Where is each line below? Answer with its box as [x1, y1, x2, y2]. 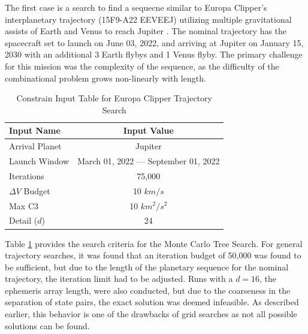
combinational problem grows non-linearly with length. [5, 71, 206, 84]
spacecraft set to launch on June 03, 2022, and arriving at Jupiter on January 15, [5, 36, 304, 49]
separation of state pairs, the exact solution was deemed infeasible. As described [5, 296, 299, 308]
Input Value [123, 124, 174, 137]
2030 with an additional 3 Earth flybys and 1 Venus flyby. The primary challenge [5, 48, 303, 61]
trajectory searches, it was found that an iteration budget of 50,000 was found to [5, 249, 301, 261]
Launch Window [9, 155, 70, 167]
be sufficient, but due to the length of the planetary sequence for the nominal [5, 260, 289, 273]
